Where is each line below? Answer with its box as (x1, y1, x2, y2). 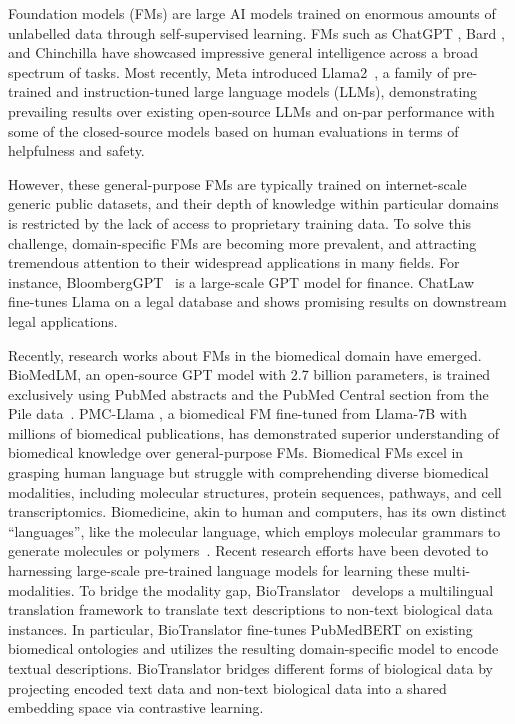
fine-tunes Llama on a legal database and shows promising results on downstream (8, 291, 507, 312)
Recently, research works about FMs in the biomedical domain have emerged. (8, 344, 482, 365)
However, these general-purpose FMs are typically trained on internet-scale (8, 173, 467, 194)
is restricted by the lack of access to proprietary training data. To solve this (8, 212, 472, 233)
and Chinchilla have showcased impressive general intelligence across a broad (8, 42, 478, 63)
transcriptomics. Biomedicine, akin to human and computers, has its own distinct (8, 501, 507, 522)
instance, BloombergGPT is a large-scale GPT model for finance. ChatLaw (8, 271, 475, 292)
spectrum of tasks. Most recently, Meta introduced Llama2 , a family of (8, 61, 449, 82)
